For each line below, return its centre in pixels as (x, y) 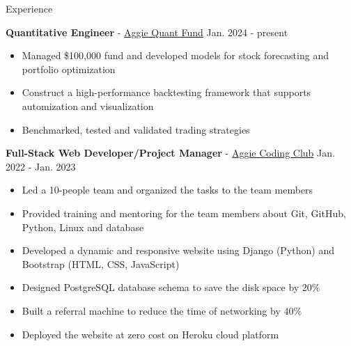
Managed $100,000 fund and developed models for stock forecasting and (175, 55)
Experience (29, 8)
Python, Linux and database (83, 227)
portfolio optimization (69, 69)
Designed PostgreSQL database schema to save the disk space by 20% (171, 287)
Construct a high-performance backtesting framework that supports (166, 92)
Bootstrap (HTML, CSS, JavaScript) (101, 264)
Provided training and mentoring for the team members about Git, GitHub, (184, 213)
